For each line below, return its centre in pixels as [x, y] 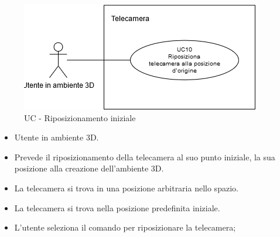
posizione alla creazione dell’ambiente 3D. [89, 168]
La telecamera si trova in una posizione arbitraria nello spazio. [126, 188]
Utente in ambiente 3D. [57, 137]
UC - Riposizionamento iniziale [80, 117]
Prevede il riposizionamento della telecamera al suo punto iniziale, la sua [145, 157]
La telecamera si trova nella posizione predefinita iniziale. [117, 207]
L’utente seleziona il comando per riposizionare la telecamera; [125, 227]
